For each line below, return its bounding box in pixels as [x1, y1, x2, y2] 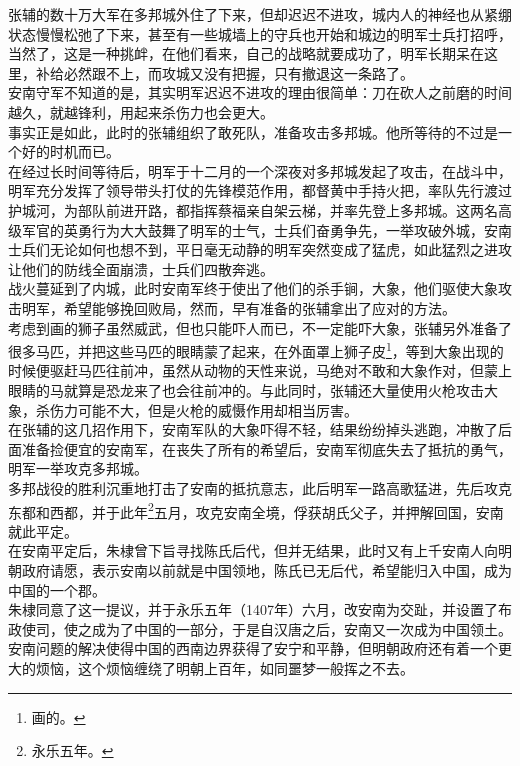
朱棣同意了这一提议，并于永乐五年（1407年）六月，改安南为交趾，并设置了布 [8, 599, 512, 620]
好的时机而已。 [21, 141, 120, 162]
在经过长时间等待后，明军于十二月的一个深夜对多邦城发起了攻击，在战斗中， [8, 160, 512, 181]
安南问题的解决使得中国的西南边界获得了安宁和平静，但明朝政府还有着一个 [8, 638, 498, 659]
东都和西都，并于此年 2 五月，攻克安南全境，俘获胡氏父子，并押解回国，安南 [8, 498, 504, 522]
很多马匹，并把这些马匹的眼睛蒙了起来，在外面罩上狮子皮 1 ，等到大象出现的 [8, 338, 504, 361]
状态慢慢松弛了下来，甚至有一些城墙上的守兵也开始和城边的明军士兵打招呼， [8, 23, 512, 44]
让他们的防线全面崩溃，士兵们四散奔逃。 [8, 258, 274, 279]
